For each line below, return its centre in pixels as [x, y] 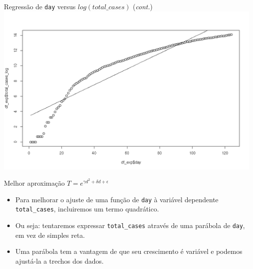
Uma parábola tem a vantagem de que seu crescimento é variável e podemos [129, 251]
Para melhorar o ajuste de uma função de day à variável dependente [117, 199]
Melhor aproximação [34, 183]
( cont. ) [143, 6]
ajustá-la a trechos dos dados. [59, 260]
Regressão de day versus [40, 6]
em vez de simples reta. [50, 235]
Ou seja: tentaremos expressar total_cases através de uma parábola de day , [130, 225]
